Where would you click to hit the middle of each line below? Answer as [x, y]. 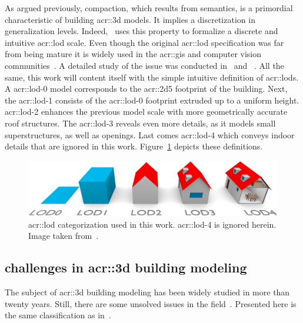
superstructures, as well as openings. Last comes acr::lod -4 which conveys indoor [150, 134]
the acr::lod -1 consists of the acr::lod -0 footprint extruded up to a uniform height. [152, 100]
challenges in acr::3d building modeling [126, 267]
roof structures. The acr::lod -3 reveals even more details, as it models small [140, 123]
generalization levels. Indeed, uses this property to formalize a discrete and [141, 31]
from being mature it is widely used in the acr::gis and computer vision [133, 54]
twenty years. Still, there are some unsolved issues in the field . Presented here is [151, 303]
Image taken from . [64, 236]
